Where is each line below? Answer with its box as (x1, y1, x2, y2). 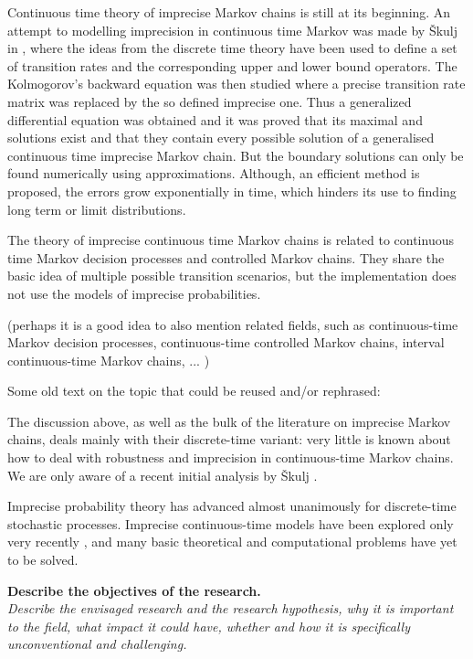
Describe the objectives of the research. (7, 580, 261, 600)
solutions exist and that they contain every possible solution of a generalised (7, 128, 435, 147)
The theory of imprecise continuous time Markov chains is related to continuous (7, 230, 454, 250)
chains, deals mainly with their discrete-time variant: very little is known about (7, 430, 451, 449)
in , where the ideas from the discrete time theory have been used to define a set (7, 38, 457, 58)
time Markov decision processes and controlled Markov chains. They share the (7, 248, 445, 267)
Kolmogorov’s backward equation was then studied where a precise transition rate (7, 74, 466, 93)
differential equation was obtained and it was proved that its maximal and (7, 110, 423, 129)
